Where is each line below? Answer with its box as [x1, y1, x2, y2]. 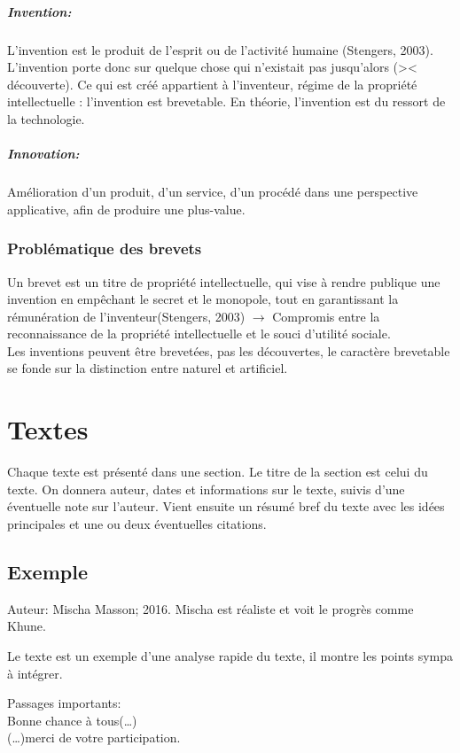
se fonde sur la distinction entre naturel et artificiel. [7, 359, 288, 377]
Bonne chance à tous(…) [7, 710, 137, 729]
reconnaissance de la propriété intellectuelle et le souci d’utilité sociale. [7, 324, 391, 343]
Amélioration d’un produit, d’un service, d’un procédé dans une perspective [7, 182, 418, 201]
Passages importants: [7, 694, 121, 712]
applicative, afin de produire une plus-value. [7, 199, 246, 218]
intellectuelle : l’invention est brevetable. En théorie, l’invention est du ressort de [7, 92, 446, 111]
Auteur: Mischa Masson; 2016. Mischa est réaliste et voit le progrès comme [7, 599, 414, 617]
